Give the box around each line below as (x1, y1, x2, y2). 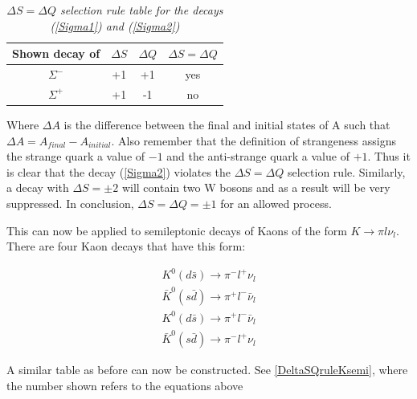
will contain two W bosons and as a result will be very (121, 179, 390, 196)
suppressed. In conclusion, (6, 194, 134, 211)
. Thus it (367, 148, 411, 165)
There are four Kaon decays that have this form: (6, 238, 246, 254)
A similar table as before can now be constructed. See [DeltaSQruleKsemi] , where (6, 361, 408, 378)
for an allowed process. (220, 194, 332, 211)
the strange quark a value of (6, 148, 145, 165)
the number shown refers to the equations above (6, 377, 243, 393)
